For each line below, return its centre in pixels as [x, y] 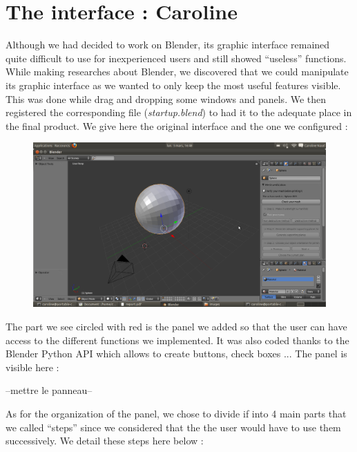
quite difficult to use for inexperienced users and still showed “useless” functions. [176, 58]
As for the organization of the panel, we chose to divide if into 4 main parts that [176, 413]
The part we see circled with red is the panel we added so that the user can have [176, 326]
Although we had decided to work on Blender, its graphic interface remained [168, 45]
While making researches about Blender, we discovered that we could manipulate [177, 72]
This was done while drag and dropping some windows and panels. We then [166, 98]
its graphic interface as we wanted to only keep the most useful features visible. [173, 85]
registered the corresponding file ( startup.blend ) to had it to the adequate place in [179, 112]
